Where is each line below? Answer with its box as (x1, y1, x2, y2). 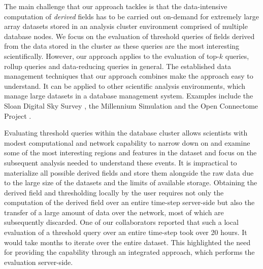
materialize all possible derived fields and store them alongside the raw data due (4, 167, 254, 178)
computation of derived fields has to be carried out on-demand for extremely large (4, 11, 259, 21)
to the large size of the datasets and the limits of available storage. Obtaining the (4, 177, 257, 188)
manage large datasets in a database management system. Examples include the (4, 90, 253, 101)
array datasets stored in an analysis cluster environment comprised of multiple (4, 21, 248, 31)
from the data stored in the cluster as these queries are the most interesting (4, 41, 240, 51)
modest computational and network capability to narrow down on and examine (4, 137, 250, 148)
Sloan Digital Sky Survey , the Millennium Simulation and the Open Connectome (4, 100, 258, 111)
